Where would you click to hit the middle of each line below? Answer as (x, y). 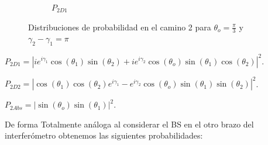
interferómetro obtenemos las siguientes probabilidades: (104, 135)
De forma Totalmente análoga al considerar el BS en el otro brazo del (129, 124)
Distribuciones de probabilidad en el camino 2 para (120, 27)
